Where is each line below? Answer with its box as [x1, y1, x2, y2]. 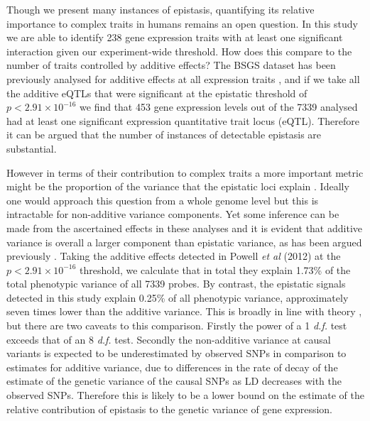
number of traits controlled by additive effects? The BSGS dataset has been [6, 58, 336, 72]
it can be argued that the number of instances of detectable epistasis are [6, 127, 322, 142]
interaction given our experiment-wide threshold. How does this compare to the [6, 43, 352, 58]
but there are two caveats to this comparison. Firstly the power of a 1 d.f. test [6, 318, 347, 333]
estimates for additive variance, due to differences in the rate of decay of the [6, 359, 338, 374]
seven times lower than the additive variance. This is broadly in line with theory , [6, 304, 362, 319]
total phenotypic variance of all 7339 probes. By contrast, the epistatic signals [6, 276, 346, 291]
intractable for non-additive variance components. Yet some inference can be [6, 207, 339, 222]
